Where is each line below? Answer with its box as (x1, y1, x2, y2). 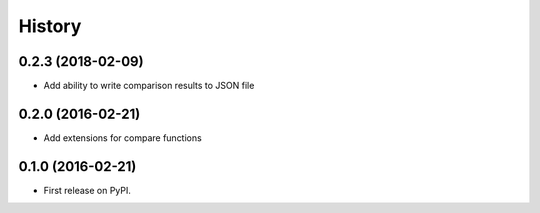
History (18, 15, 82, 37)
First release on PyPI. (43, 184, 132, 196)
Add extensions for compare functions (43, 131, 202, 144)
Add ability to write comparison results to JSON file (43, 80, 255, 92)
